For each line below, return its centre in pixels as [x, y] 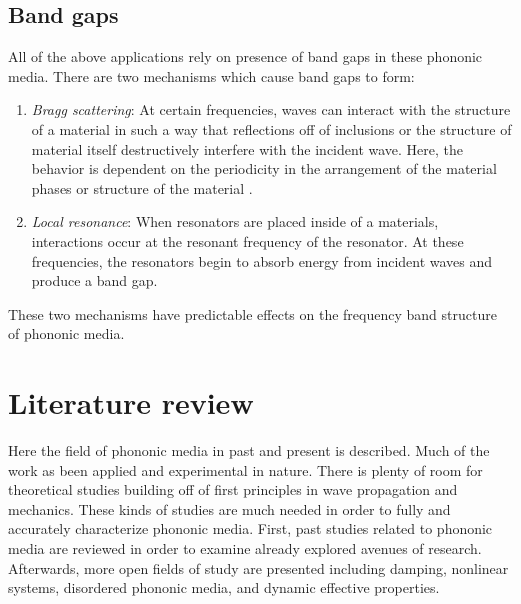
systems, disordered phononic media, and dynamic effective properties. [224, 587]
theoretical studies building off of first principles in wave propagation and [233, 489]
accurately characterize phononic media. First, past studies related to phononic [250, 528]
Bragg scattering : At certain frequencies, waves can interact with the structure [271, 109]
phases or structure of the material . [142, 187]
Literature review [131, 402]
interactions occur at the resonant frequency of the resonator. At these [247, 240]
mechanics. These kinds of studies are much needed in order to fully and [229, 508]
